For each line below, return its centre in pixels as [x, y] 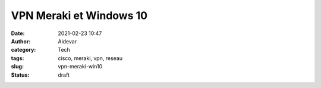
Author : [21, 41]
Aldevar [67, 41]
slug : [17, 67]
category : [23, 50]
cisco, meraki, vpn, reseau [90, 58]
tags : [18, 58]
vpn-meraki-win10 [80, 67]
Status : [20, 75]
